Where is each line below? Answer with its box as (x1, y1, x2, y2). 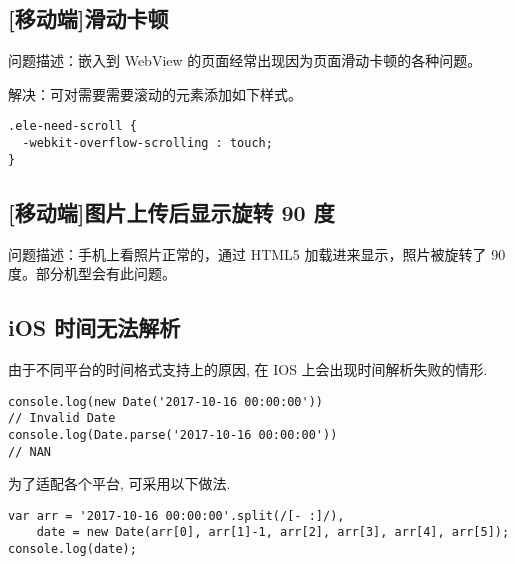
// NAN (8, 444, 51, 459)
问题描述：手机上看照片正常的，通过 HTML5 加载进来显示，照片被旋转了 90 (8, 243, 506, 264)
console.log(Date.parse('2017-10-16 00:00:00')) (8, 427, 338, 442)
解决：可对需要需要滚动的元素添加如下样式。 (8, 83, 302, 104)
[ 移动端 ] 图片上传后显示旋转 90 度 (8, 196, 335, 227)
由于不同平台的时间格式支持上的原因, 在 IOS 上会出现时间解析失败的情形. (8, 358, 488, 379)
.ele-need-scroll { (8, 119, 137, 134)
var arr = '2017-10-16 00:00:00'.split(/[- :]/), (8, 508, 345, 523)
